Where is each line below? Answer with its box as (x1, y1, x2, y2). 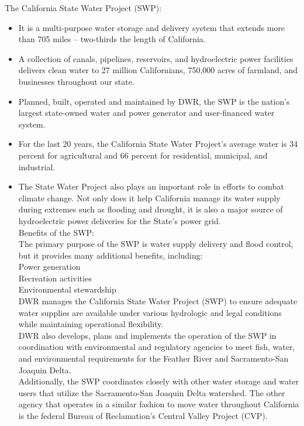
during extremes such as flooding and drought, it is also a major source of (18, 203, 283, 215)
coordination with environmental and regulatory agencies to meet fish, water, (18, 341, 295, 353)
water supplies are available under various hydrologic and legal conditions (18, 306, 282, 318)
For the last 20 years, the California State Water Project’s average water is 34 (18, 138, 298, 150)
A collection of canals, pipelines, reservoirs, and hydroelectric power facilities (18, 52, 293, 64)
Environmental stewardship (18, 283, 116, 296)
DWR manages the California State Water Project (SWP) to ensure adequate (18, 295, 298, 307)
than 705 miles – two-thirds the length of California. (18, 33, 206, 45)
